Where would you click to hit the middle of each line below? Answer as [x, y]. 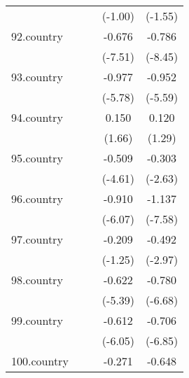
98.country [37, 280]
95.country [37, 158]
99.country [37, 320]
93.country [37, 77]
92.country [37, 36]
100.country [40, 361]
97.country [37, 239]
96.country [37, 198]
